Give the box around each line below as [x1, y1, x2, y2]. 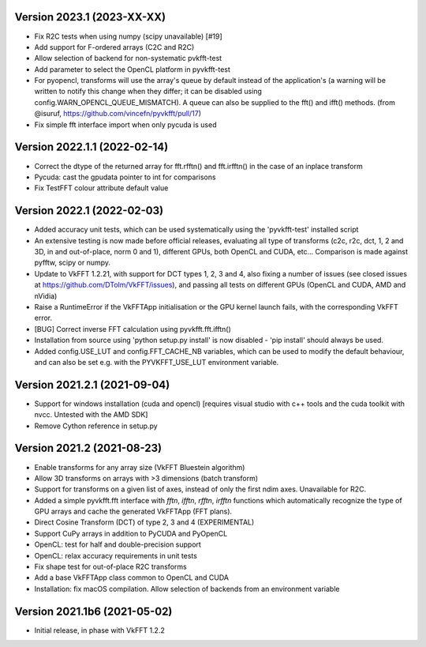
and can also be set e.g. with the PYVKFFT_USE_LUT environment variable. [34, 357, 279, 367]
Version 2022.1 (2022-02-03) [14, 204, 164, 217]
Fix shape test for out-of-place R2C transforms [34, 562, 187, 572]
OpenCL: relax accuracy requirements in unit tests [34, 551, 197, 560]
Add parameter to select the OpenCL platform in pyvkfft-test [34, 64, 230, 74]
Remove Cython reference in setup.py [34, 421, 158, 431]
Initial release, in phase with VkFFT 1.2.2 [34, 625, 165, 635]
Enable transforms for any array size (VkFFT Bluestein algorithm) [34, 462, 245, 472]
